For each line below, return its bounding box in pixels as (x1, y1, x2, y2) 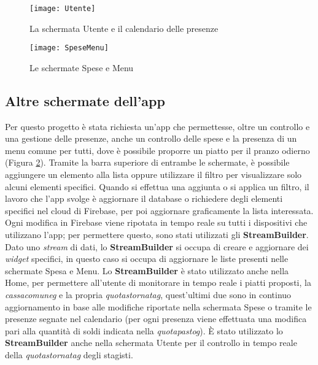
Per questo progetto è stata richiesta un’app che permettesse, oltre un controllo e (5, 120, 310, 133)
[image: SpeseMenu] (29, 44, 109, 53)
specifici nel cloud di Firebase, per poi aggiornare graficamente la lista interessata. (5, 204, 314, 217)
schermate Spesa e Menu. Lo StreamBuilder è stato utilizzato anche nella (5, 264, 289, 277)
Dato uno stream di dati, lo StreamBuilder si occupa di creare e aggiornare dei (5, 240, 309, 253)
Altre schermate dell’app (5, 91, 165, 110)
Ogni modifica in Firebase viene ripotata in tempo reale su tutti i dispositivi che (5, 216, 308, 229)
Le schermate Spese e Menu (29, 61, 134, 74)
